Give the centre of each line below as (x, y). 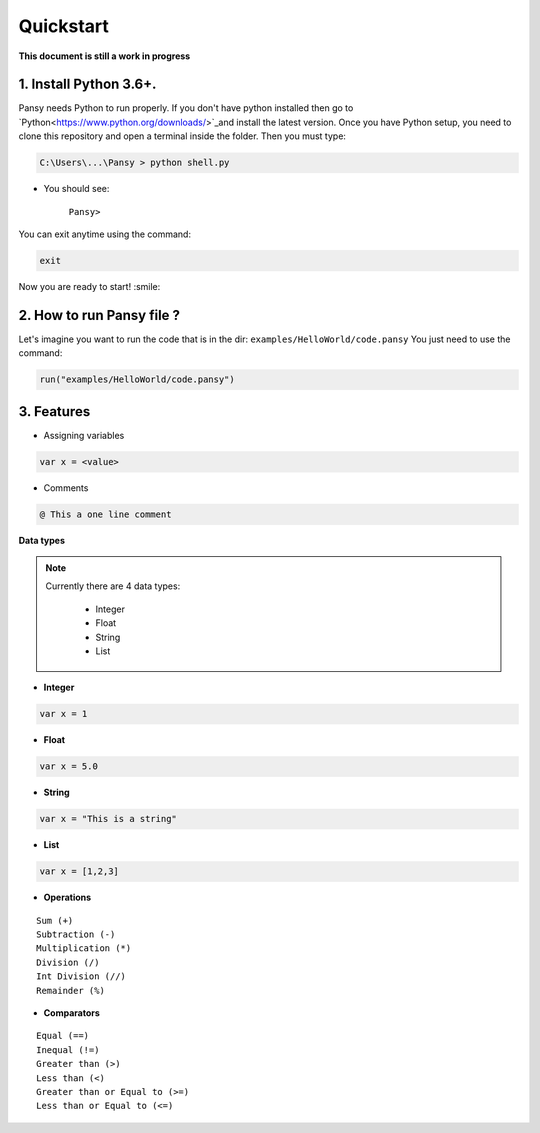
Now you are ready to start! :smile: (89, 286)
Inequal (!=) (68, 1049)
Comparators (71, 1013)
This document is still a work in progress (104, 56)
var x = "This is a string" (108, 819)
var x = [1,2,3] (79, 871)
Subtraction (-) (76, 934)
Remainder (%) (70, 990)
